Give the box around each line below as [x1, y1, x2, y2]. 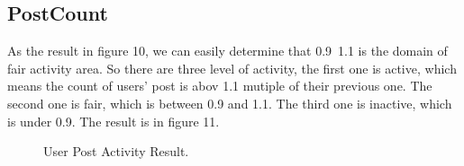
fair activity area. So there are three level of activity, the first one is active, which [7, 58, 457, 77]
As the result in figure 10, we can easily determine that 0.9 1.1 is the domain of [7, 41, 448, 60]
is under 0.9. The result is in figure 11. [7, 111, 220, 130]
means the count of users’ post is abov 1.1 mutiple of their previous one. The [7, 76, 432, 95]
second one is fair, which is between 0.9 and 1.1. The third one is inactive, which [7, 93, 452, 112]
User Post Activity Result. [43, 142, 189, 161]
